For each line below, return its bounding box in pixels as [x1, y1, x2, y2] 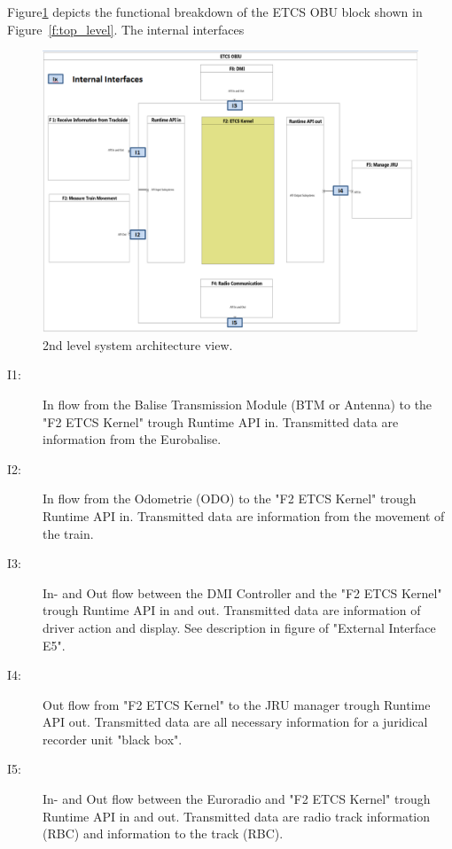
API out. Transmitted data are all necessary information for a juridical [43, 713, 428, 731]
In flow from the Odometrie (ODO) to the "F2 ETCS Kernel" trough [43, 489, 417, 508]
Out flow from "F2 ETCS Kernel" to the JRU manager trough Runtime [43, 695, 431, 713]
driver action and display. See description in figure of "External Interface [43, 618, 436, 636]
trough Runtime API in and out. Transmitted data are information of [43, 601, 421, 619]
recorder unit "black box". [43, 729, 183, 748]
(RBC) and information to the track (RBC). [43, 824, 284, 843]
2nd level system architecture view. [43, 335, 233, 354]
